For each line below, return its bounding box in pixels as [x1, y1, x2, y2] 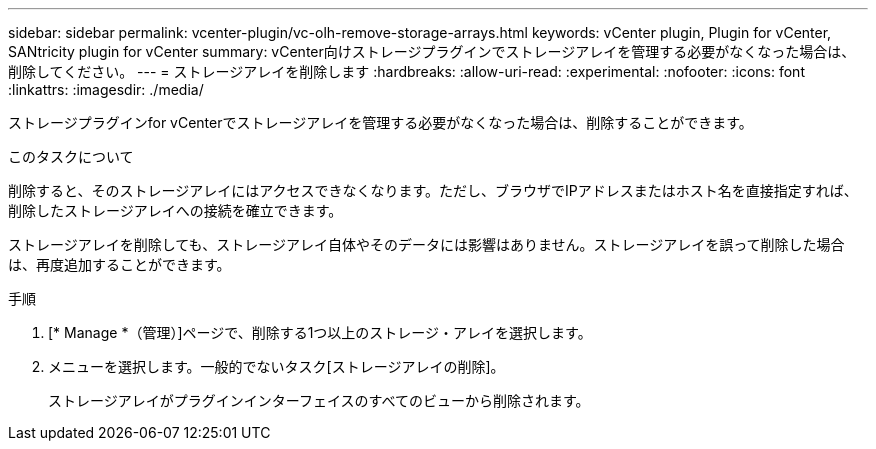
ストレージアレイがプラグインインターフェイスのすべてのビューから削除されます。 [48, 392, 590, 409]
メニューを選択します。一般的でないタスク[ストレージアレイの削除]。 [48, 358, 505, 375]
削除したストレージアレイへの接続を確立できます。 [8, 202, 343, 219]
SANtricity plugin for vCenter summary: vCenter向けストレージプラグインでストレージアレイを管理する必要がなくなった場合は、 [8, 43, 856, 60]
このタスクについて [8, 148, 134, 165]
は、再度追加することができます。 [8, 256, 231, 273]
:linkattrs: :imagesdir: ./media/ [8, 81, 204, 98]
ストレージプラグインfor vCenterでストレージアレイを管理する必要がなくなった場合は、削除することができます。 [8, 114, 753, 131]
